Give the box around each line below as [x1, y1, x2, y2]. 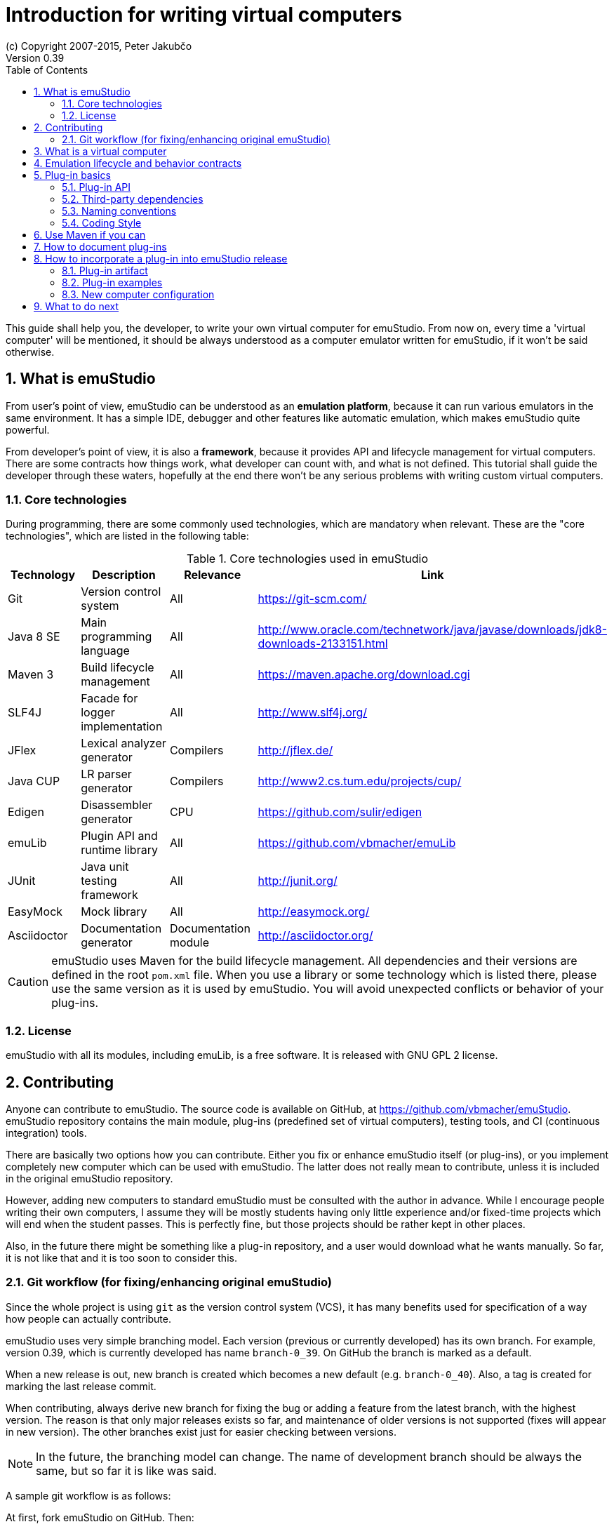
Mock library [81, 904, 147, 919]
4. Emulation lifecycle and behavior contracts [34, 156, 242, 169]
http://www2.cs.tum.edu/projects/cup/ [258, 774, 462, 789]
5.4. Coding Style [62, 216, 142, 229]
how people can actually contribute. [6, 1312, 171, 1325]
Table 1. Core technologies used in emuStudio [187, 552, 428, 566]
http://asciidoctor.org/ [258, 928, 373, 943]
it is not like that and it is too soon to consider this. [6, 1251, 237, 1264]
